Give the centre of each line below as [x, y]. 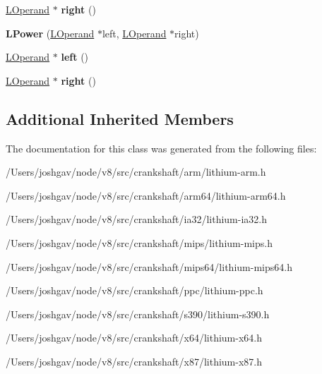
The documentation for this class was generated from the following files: [161, 148]
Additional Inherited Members [120, 118]
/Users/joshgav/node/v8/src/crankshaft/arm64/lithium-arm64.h [146, 195]
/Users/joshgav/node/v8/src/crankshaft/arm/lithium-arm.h [136, 172]
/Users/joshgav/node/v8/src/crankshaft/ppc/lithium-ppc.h [135, 290]
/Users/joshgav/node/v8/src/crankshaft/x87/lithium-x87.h [134, 361]
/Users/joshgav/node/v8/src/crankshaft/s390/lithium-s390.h [138, 314]
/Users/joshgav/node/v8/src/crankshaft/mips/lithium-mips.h [139, 242]
